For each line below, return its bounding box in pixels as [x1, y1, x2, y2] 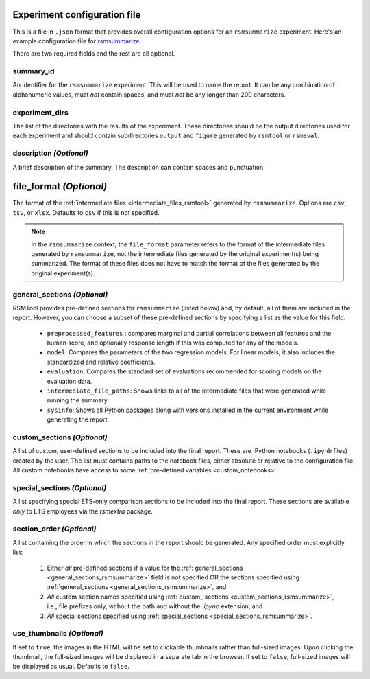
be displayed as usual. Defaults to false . [12, 663, 129, 671]
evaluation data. [47, 377, 92, 385]
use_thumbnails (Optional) [12, 629, 104, 638]
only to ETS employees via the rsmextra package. [12, 507, 153, 515]
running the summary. [47, 396, 110, 404]
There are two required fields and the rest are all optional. [12, 49, 175, 58]
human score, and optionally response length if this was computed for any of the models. [47, 338, 299, 347]
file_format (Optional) [12, 181, 108, 192]
